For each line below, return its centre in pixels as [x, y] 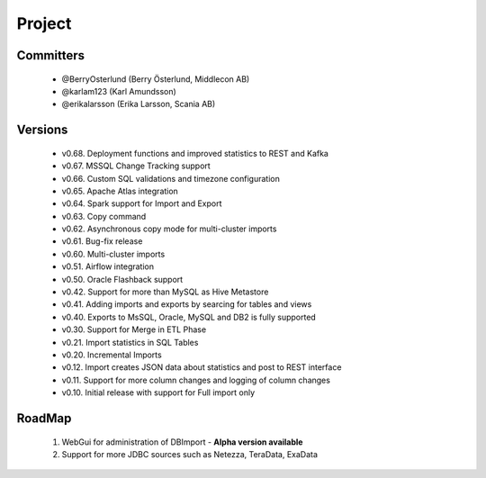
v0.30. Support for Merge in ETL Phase [134, 329]
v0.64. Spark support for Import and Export [142, 203]
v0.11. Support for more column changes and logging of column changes [196, 380]
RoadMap [44, 418]
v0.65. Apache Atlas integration [120, 191]
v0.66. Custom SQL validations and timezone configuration [171, 178]
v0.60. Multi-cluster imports [113, 254]
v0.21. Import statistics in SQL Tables [130, 342]
